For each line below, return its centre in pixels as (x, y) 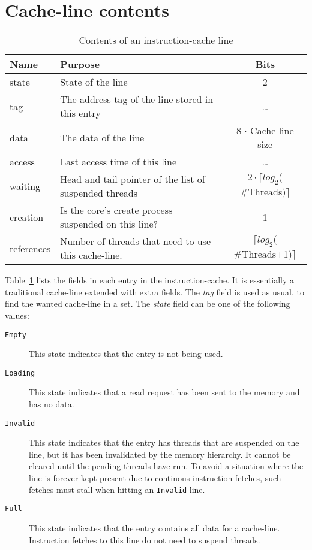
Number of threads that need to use (136, 241)
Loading (20, 373)
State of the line (94, 82)
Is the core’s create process (116, 210)
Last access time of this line (118, 162)
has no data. (52, 404)
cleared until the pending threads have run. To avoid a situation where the (166, 466)
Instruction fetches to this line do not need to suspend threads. (145, 540)
